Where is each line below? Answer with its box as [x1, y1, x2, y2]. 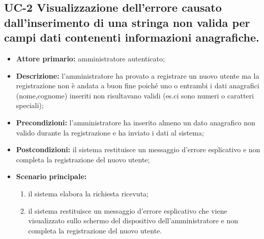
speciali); [16, 100, 44, 111]
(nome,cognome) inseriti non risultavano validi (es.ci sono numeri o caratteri [16, 90, 254, 100]
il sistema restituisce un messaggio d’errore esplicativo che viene [28, 205, 227, 216]
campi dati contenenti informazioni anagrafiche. [4, 29, 259, 45]
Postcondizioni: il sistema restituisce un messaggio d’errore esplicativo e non [16, 144, 260, 155]
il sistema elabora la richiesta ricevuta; [28, 188, 149, 198]
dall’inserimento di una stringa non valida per [4, 14, 250, 30]
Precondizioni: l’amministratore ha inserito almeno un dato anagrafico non [16, 117, 255, 127]
